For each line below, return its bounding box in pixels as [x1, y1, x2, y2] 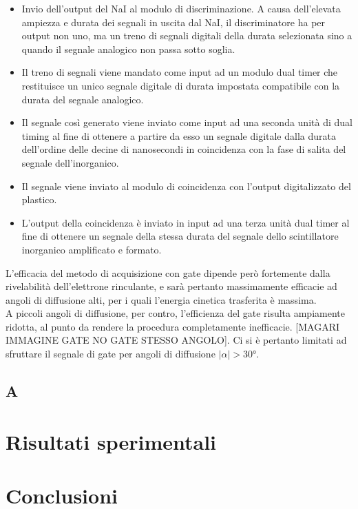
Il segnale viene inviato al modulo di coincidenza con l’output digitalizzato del [21, 178, 351, 193]
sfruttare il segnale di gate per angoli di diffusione [6, 346, 215, 361]
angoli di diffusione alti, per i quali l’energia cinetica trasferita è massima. [6, 292, 317, 307]
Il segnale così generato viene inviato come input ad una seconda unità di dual [21, 115, 352, 129]
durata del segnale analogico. [21, 92, 144, 106]
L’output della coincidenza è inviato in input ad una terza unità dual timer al [21, 215, 350, 229]
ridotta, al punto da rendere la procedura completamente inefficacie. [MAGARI [6, 319, 340, 333]
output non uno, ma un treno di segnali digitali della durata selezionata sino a [21, 28, 352, 43]
